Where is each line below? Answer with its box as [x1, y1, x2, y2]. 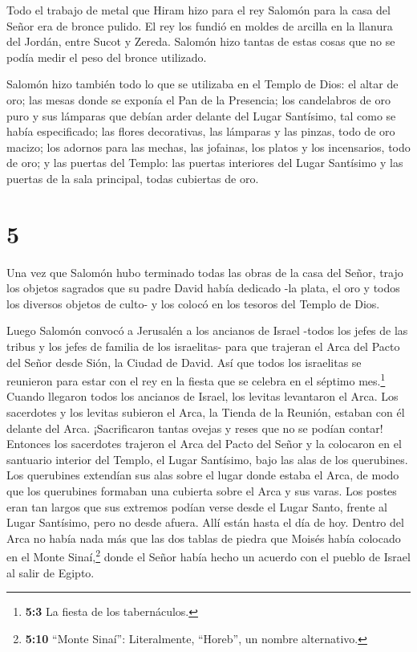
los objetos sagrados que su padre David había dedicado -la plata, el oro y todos [6, 279, 400, 296]
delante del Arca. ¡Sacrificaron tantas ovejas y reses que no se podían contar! [6, 419, 383, 436]
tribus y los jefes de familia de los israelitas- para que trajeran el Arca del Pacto [6, 338, 400, 355]
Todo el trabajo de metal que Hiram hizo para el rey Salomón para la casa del [6, 2, 391, 18]
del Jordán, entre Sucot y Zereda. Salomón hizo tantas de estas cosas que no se [6, 33, 395, 50]
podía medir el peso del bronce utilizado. [6, 48, 207, 65]
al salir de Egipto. [6, 564, 95, 581]
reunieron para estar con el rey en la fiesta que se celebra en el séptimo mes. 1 [6, 370, 386, 389]
